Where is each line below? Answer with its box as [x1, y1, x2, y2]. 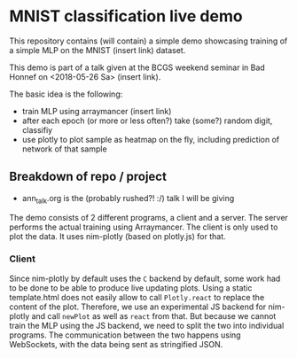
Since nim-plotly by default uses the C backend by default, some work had [9, 273, 281, 284]
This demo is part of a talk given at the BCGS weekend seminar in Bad [9, 62, 266, 73]
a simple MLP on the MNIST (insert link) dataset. [9, 44, 186, 55]
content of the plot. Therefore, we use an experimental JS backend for [9, 301, 267, 312]
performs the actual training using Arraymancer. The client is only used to [9, 222, 278, 232]
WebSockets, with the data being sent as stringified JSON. [9, 339, 223, 349]
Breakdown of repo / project [9, 169, 167, 184]
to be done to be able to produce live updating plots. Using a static [9, 282, 253, 293]
